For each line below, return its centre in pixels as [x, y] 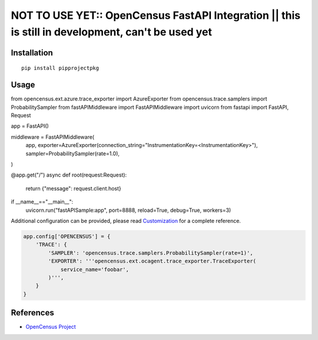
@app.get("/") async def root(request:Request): [69, 175]
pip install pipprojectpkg [60, 68]
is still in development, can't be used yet [111, 32]
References [32, 313]
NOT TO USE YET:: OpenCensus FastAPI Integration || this [155, 15]
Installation [32, 53]
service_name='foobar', [95, 269]
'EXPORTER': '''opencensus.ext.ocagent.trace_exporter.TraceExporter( [152, 261]
